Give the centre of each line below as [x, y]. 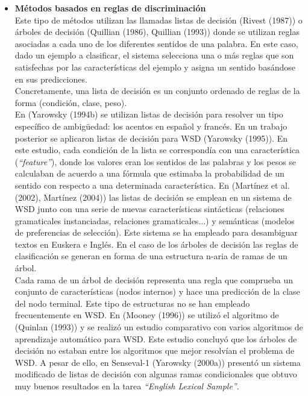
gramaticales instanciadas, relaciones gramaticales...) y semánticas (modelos [155, 220]
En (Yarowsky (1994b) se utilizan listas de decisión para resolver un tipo [149, 114]
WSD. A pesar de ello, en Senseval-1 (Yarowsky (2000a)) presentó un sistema [158, 362]
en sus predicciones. [51, 79]
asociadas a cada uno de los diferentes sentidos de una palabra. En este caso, [156, 43]
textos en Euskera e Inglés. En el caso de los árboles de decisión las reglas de [156, 244]
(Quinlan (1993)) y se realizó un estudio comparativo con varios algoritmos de [159, 327]
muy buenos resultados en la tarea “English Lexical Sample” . [127, 386]
